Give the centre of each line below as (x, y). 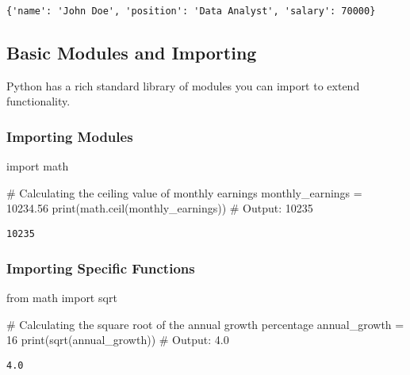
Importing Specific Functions (101, 268)
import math (38, 166)
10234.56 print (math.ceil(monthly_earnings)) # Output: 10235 (160, 208)
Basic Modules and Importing (132, 53)
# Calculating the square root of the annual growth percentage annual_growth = (205, 324)
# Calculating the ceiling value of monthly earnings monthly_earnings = (184, 192)
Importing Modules (70, 136)
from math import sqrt (62, 297)
